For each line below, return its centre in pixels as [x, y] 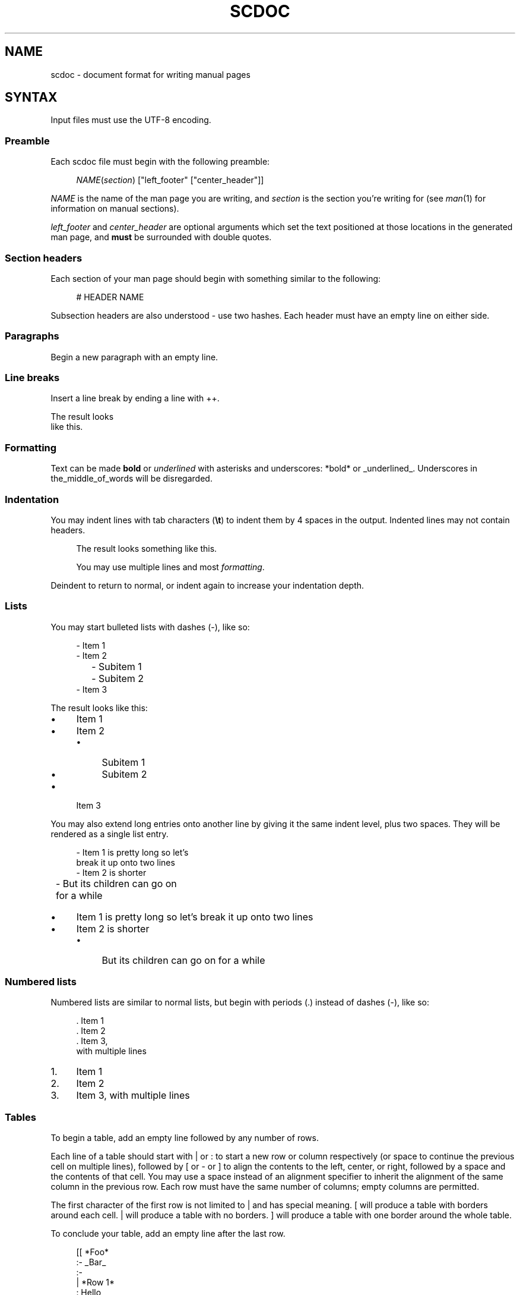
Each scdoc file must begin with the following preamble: [160, 162]
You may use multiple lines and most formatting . [170, 567]
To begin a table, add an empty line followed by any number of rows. [185, 1138]
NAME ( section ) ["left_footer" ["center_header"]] [170, 180]
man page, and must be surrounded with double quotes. [161, 237]
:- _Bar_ [91, 1262]
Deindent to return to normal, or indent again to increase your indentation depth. [207, 585]
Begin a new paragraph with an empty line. [134, 357]
